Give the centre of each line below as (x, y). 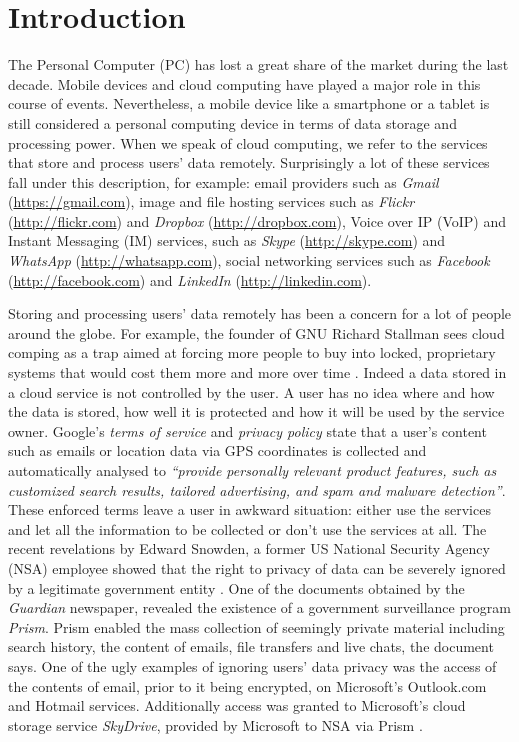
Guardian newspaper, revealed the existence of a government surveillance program (259, 607)
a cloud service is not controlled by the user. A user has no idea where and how (251, 391)
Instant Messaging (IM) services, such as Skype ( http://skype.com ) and (227, 240)
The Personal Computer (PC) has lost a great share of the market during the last (258, 64)
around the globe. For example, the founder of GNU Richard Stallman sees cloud (256, 332)
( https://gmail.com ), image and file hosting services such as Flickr (211, 201)
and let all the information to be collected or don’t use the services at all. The (247, 528)
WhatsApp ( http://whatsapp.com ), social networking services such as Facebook (249, 260)
